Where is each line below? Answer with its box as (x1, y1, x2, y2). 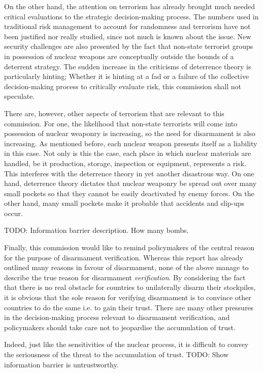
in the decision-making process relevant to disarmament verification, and (4, 312, 230, 323)
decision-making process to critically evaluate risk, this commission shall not (4, 81, 241, 91)
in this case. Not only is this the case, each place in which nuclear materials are (4, 148, 251, 158)
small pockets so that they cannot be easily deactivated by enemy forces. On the (4, 188, 254, 198)
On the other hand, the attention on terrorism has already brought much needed (4, 1, 255, 11)
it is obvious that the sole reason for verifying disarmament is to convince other (4, 292, 251, 303)
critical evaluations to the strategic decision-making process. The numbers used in (4, 11, 259, 21)
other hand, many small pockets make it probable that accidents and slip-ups (4, 198, 245, 208)
